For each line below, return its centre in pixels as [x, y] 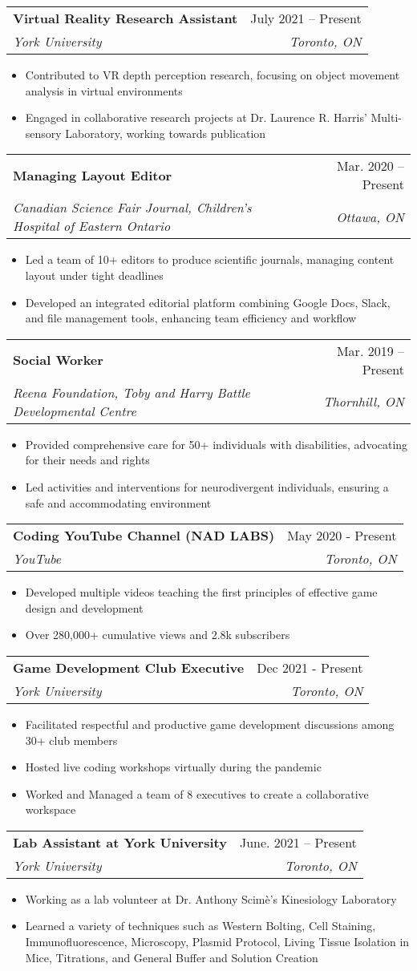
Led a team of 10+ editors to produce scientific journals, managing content [210, 259]
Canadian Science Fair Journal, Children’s [132, 208]
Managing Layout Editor [93, 175]
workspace [51, 809]
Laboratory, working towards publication [166, 133]
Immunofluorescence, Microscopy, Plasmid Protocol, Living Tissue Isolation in [217, 942]
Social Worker [58, 360]
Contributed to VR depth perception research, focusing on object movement [213, 75]
